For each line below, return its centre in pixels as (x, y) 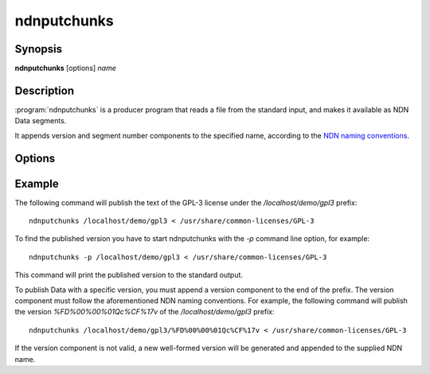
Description (45, 90)
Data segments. (41, 121)
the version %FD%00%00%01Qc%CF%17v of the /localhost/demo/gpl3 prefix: (145, 312)
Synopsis (39, 49)
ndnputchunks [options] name (66, 68)
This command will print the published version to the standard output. (129, 275)
